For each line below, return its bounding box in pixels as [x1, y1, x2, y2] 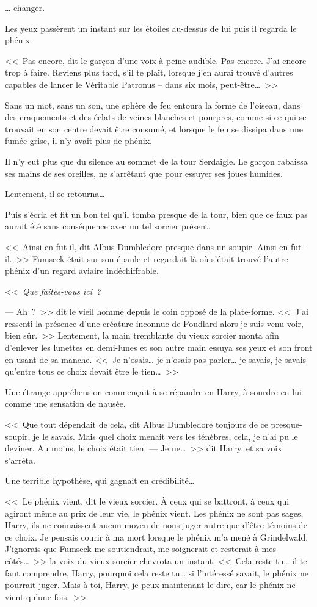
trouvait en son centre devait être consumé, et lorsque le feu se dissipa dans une [5, 122, 303, 135]
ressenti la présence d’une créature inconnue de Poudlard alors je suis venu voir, [5, 317, 304, 329]
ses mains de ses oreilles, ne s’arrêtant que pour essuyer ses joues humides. [5, 167, 283, 179]
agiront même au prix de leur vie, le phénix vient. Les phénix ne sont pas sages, [5, 506, 304, 519]
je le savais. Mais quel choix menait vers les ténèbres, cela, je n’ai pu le [33, 429, 298, 442]
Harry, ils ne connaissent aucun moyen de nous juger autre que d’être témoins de [5, 519, 307, 531]
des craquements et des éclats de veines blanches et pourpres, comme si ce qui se [5, 110, 307, 123]
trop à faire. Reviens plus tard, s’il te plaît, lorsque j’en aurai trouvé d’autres [5, 66, 293, 79]
